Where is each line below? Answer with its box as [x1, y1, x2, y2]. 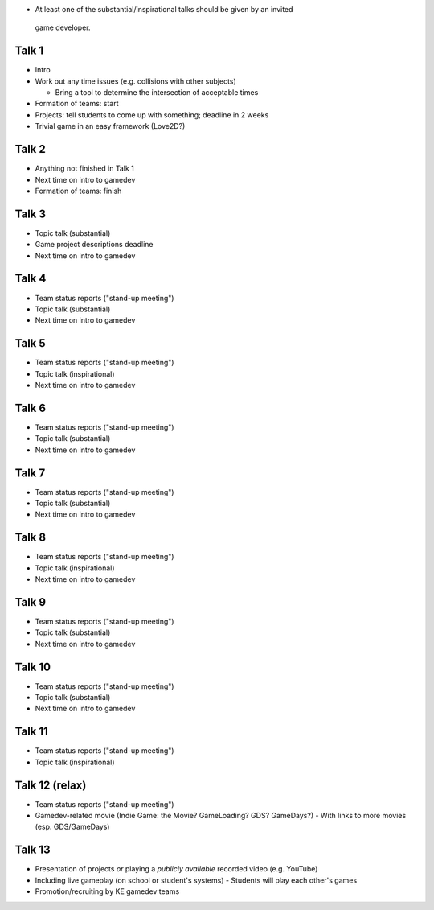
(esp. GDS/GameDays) [35, 821, 110, 832]
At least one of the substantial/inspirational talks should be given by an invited [35, 5, 293, 14]
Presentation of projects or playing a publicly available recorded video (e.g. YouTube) [35, 864, 318, 874]
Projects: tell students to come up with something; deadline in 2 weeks [35, 109, 269, 120]
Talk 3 [14, 207, 47, 220]
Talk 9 [14, 595, 47, 609]
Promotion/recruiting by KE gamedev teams [35, 887, 180, 896]
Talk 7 [14, 466, 46, 480]
